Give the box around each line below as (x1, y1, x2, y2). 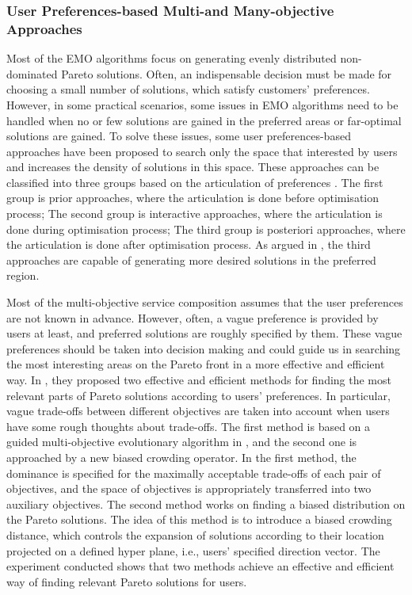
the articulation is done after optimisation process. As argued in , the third (6, 236, 371, 253)
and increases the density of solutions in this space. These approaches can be (6, 158, 380, 175)
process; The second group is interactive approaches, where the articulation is (6, 205, 383, 222)
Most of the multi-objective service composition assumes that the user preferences (6, 294, 403, 311)
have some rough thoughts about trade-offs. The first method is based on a (6, 418, 371, 434)
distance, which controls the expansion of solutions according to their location (6, 526, 384, 543)
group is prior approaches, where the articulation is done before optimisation (6, 189, 380, 206)
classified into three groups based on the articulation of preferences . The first (6, 174, 383, 190)
